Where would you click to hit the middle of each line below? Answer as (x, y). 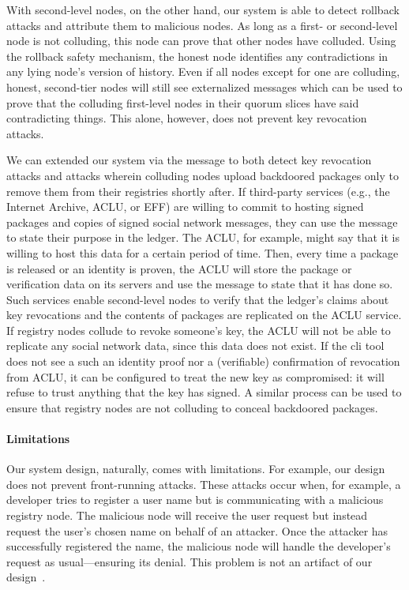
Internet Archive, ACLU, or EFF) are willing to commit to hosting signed (185, 207)
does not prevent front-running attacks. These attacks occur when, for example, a (204, 484)
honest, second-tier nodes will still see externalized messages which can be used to (204, 86)
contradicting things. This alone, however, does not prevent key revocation (187, 118)
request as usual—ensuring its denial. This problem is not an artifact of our (189, 561)
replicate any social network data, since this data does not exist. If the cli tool (195, 346)
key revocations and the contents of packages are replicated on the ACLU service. (204, 315)
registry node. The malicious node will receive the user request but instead (187, 515)
